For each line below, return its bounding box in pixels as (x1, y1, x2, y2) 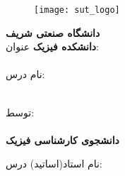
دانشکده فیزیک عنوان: (6, 39, 99, 54)
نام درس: (6, 67, 45, 82)
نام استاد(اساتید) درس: (6, 156, 102, 171)
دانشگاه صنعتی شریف (6, 25, 100, 40)
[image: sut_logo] (34, 5, 120, 15)
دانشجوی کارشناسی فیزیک (6, 132, 119, 147)
